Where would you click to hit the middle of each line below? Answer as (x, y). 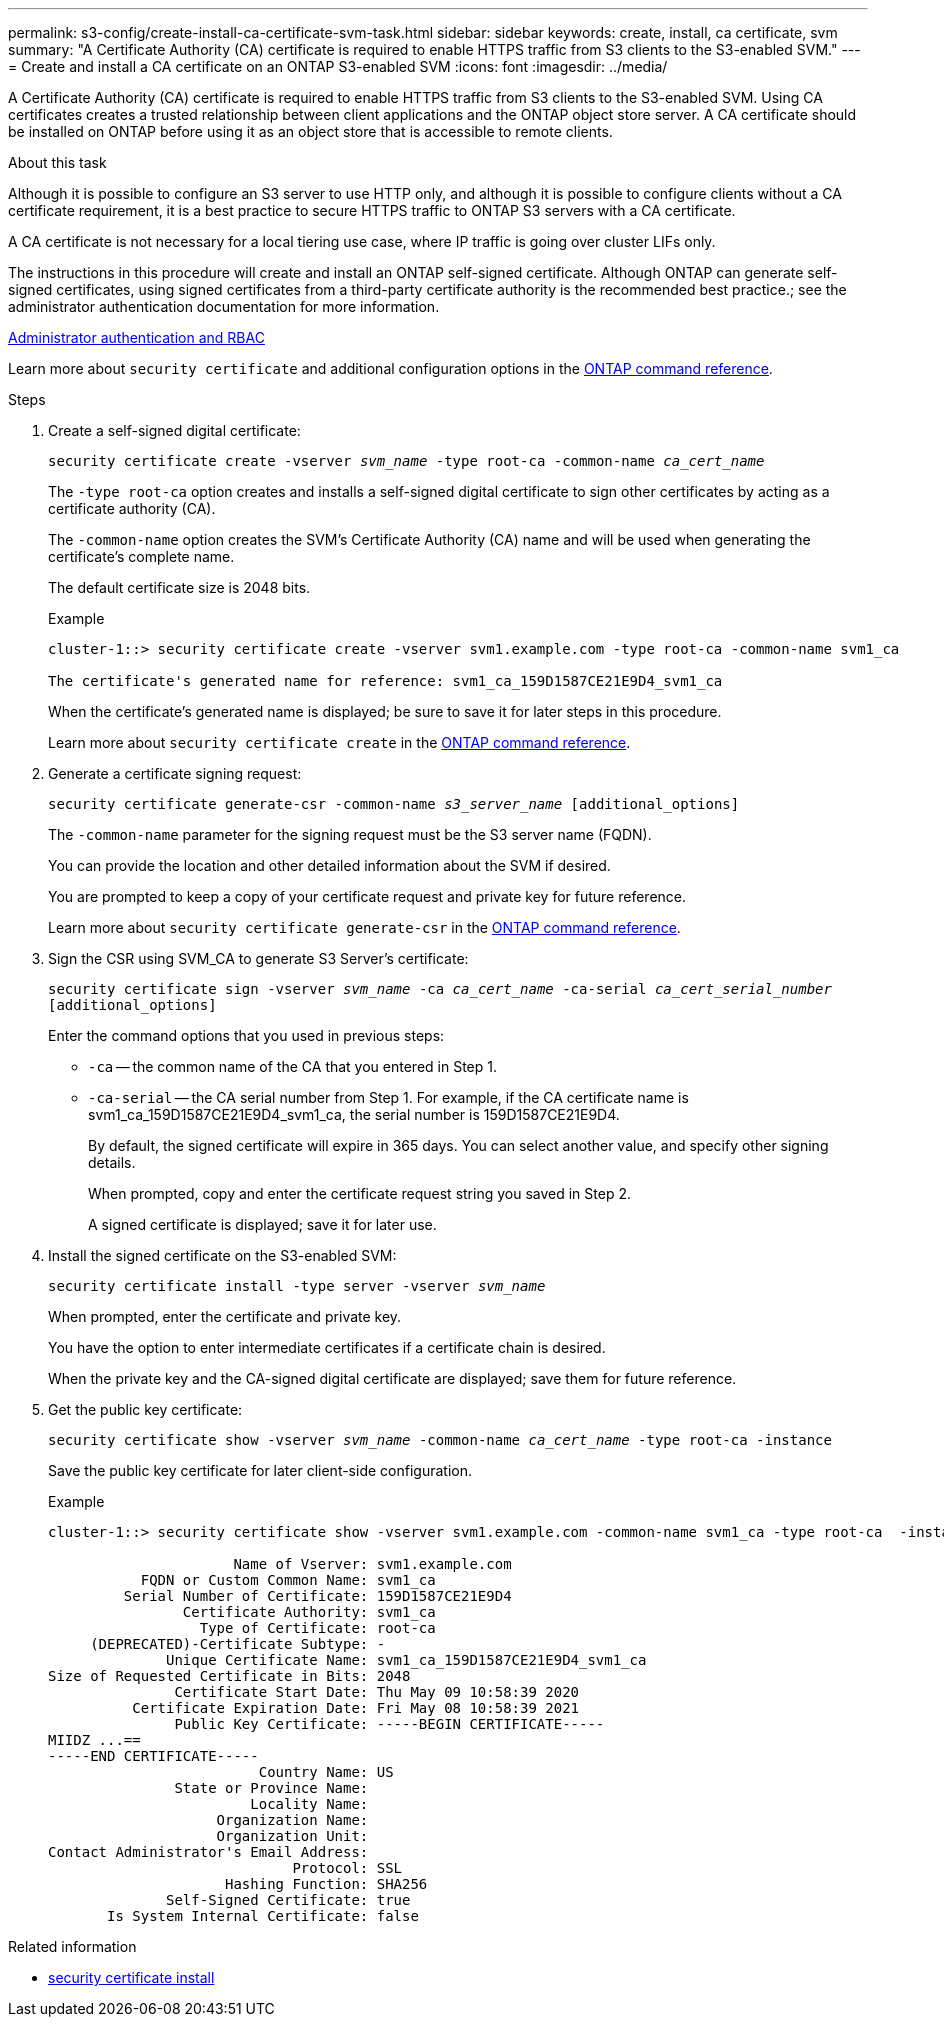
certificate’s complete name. (141, 556)
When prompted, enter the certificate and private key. (225, 1316)
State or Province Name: (271, 1788)
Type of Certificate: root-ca (317, 1628)
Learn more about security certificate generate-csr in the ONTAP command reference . (364, 927)
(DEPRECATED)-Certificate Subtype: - (238, 1644)
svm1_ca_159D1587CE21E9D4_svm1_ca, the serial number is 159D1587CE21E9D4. (354, 1114)
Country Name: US (326, 1772)
